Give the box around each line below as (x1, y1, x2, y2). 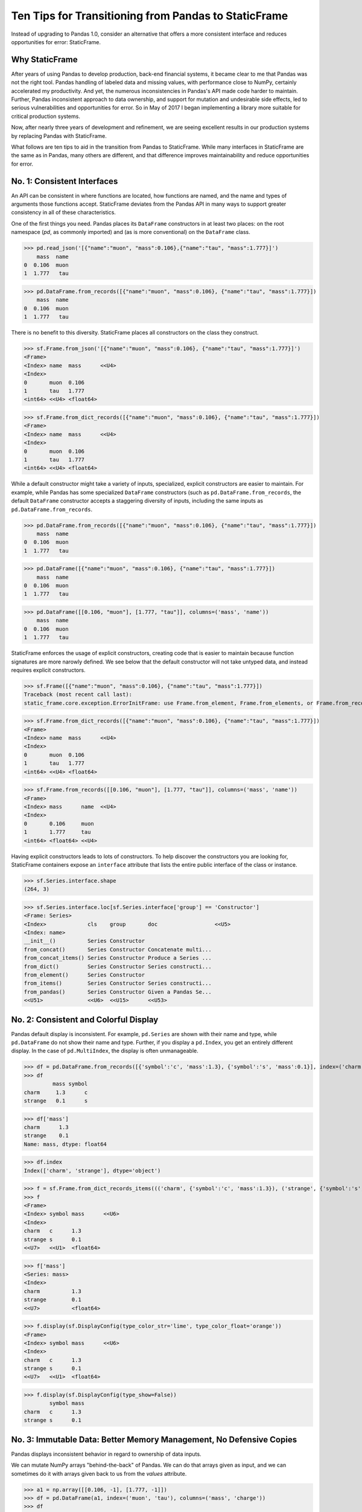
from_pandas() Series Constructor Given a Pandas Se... (24, 988, 212, 995)
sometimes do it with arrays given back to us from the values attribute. (11, 1470, 187, 1477)
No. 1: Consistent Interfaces (11, 176, 118, 186)
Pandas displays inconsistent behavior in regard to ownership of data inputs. (11, 1450, 202, 1458)
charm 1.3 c (24, 1089, 88, 1096)
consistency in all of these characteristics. (11, 209, 116, 216)
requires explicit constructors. (11, 666, 86, 674)
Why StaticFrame (11, 54, 78, 65)
